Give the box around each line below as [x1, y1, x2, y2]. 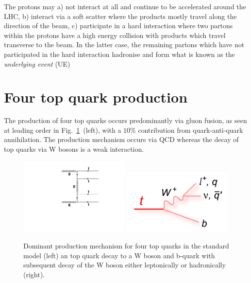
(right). [23, 269, 45, 279]
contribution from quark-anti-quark [138, 124, 243, 135]
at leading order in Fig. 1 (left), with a [4, 124, 121, 135]
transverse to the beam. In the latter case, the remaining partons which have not [4, 39, 245, 50]
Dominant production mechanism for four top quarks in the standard [23, 241, 229, 251]
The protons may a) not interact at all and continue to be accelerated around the [4, 1, 246, 11]
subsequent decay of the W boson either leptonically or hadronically [23, 260, 226, 270]
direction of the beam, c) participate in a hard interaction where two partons [4, 20, 233, 31]
